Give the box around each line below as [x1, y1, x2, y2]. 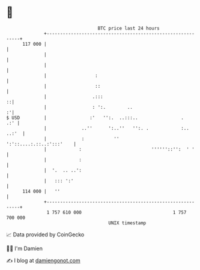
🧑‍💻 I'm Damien [6, 245, 43, 252]
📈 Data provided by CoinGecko [6, 231, 85, 238]
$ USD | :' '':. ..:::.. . [6, 114, 184, 121]
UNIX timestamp [108, 219, 147, 226]
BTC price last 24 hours [97, 25, 160, 31]
